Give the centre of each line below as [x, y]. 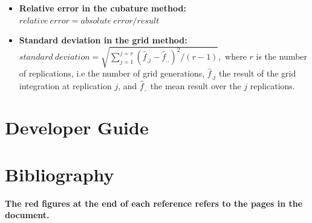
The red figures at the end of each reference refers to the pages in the [154, 203]
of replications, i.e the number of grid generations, [112, 73]
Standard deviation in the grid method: [103, 40]
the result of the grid [257, 73]
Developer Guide [77, 127]
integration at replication [65, 85]
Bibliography [60, 174]
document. [27, 215]
